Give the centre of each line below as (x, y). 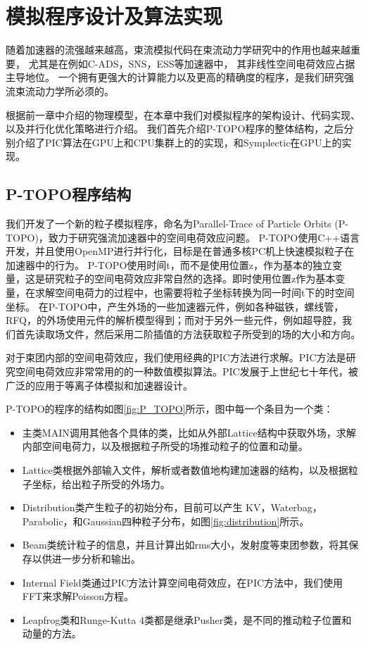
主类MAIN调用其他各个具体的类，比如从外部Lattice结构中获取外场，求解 (189, 432)
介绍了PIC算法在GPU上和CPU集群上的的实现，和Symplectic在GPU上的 (178, 142)
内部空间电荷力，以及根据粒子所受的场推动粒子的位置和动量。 (165, 446)
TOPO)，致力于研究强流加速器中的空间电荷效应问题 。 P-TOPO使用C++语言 (183, 237)
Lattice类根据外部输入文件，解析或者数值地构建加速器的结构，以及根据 (185, 469)
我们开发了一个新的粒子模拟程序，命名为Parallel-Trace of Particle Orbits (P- (177, 224)
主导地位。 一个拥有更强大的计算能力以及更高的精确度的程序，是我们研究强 (180, 77)
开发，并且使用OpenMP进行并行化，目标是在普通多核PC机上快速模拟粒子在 (180, 251)
